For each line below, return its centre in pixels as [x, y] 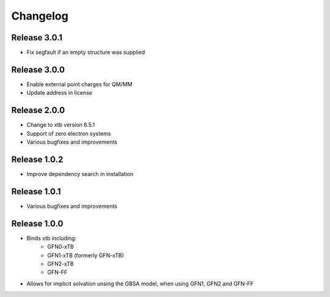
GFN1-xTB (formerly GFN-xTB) [86, 255]
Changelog [40, 16]
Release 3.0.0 [38, 69]
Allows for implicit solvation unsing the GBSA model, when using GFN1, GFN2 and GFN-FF [140, 284]
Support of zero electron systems [69, 133]
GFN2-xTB [61, 263]
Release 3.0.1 [37, 38]
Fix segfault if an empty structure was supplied [86, 53]
